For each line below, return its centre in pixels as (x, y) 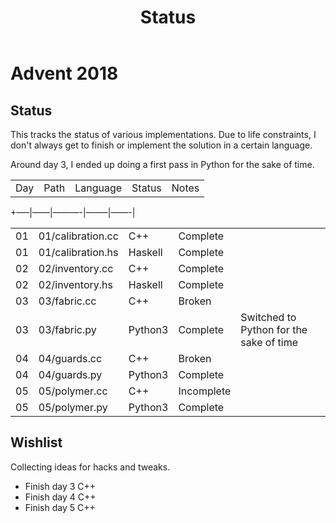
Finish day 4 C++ (60, 497)
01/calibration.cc (78, 236)
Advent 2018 (64, 73)
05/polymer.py (73, 407)
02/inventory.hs (75, 284)
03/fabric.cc (67, 301)
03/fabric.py (67, 329)
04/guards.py (70, 374)
